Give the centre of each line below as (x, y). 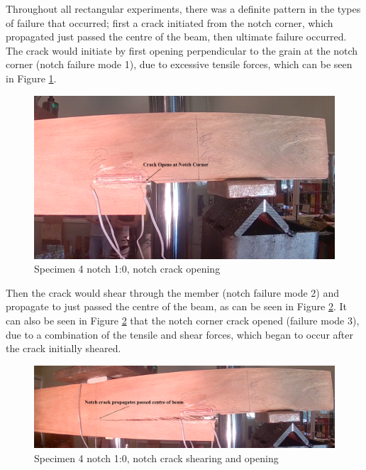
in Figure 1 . (31, 78)
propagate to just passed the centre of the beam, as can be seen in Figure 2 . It (176, 306)
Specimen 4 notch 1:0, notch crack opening (127, 269)
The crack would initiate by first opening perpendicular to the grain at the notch (182, 50)
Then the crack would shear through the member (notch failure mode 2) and (173, 292)
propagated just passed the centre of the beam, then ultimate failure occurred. (176, 37)
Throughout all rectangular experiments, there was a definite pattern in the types (183, 9)
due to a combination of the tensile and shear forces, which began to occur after (179, 334)
